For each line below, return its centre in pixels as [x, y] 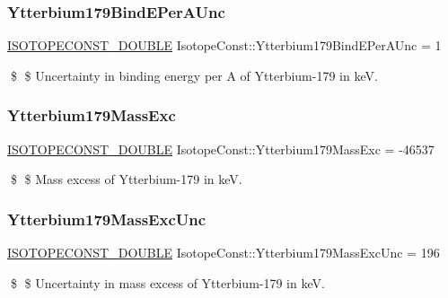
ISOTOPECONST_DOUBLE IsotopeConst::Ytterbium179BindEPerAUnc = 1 [224, 45]
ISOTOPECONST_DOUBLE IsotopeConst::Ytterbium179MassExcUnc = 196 [224, 253]
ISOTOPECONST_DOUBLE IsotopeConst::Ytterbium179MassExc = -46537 [221, 149]
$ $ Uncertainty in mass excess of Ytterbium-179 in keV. [167, 282]
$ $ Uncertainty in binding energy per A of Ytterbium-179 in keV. [194, 75]
